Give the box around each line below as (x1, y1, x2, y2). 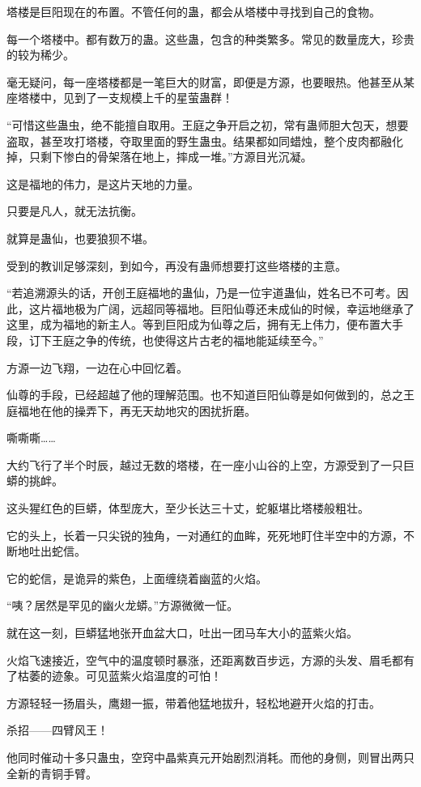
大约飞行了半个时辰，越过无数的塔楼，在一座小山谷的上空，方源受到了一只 (6, 456, 403, 473)
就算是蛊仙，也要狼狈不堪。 (6, 229, 154, 246)
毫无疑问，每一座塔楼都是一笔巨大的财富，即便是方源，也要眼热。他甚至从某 (6, 73, 415, 90)
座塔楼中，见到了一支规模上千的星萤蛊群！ (6, 89, 233, 106)
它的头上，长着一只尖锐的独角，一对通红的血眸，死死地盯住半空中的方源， (6, 526, 403, 543)
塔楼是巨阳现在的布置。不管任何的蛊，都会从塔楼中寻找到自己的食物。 (6, 3, 381, 19)
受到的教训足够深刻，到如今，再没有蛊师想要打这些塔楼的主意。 (6, 257, 347, 274)
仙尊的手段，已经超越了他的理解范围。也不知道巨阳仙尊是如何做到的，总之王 (6, 386, 415, 403)
